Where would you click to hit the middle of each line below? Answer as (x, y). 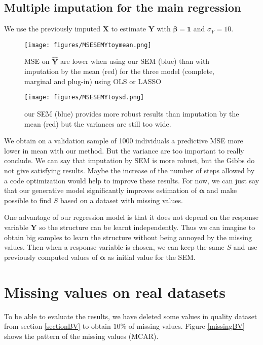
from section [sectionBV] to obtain (58, 326)
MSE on (37, 61)
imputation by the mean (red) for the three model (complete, (120, 71)
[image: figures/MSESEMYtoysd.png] (84, 98)
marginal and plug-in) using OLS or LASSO (93, 81)
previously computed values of (51, 257)
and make (222, 190)
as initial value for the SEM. (152, 257)
